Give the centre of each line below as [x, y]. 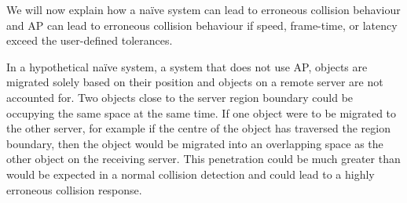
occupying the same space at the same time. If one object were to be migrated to [202, 112]
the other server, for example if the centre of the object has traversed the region [198, 128]
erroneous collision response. [74, 189]
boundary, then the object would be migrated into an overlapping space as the [195, 143]
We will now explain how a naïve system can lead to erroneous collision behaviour [203, 9]
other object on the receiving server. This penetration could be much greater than [203, 159]
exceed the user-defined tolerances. [90, 40]
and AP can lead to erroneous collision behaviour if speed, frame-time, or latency [202, 25]
